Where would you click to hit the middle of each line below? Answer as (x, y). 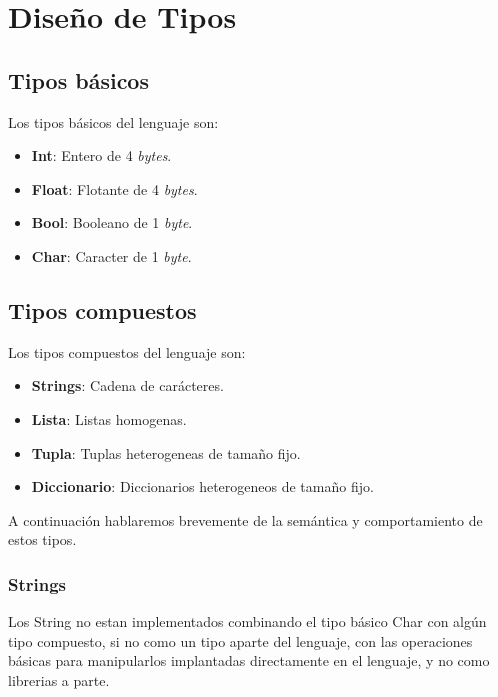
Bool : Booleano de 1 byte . (112, 222)
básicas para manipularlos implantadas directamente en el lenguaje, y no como (249, 660)
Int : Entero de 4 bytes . (101, 155)
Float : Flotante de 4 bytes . (114, 188)
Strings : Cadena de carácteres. (127, 385)
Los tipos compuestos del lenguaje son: (127, 351)
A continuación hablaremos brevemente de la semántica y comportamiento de (245, 519)
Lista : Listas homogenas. (109, 418)
